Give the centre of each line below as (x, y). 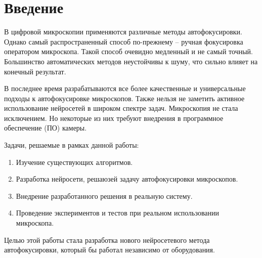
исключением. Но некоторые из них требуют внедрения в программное (114, 118)
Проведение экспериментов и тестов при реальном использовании (117, 213)
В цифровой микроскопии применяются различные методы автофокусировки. (123, 32)
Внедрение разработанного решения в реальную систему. (104, 196)
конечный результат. (35, 71)
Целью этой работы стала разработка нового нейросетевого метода (107, 240)
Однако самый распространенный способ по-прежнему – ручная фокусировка (124, 41)
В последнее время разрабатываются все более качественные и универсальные (125, 88)
